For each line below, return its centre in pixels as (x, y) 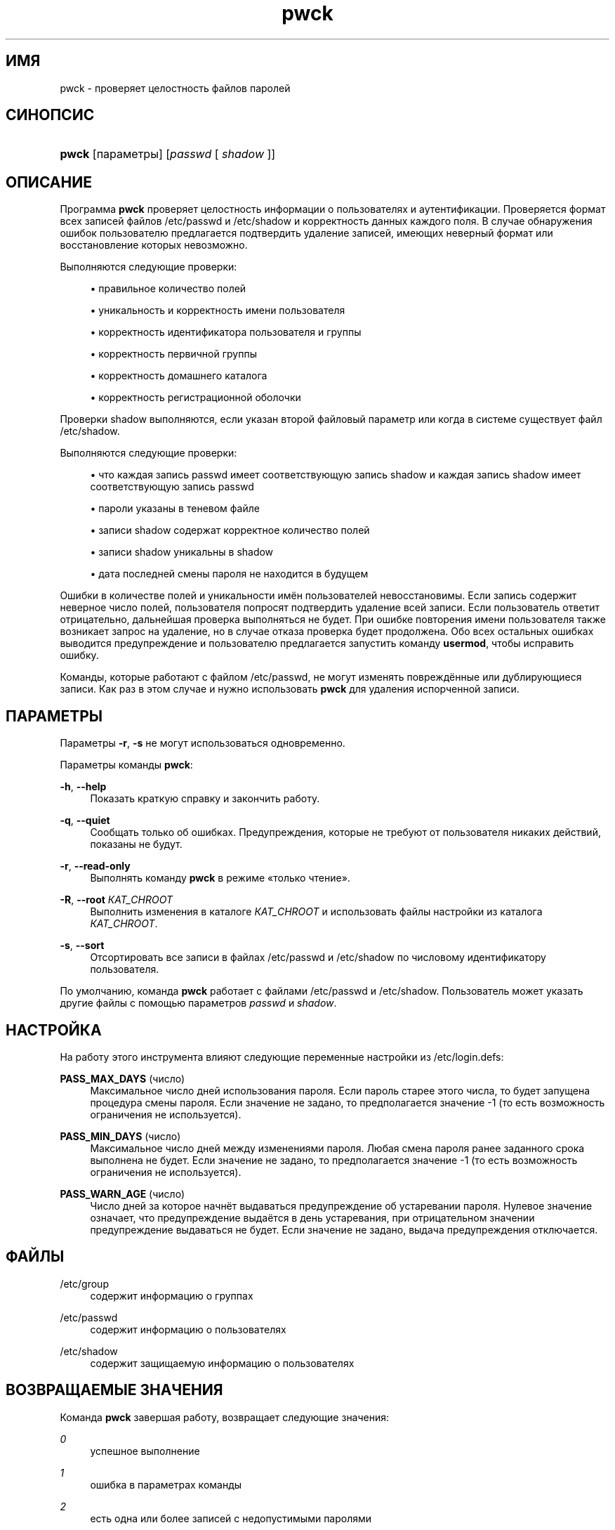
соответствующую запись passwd (172, 487)
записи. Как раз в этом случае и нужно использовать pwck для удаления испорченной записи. (290, 689)
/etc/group (84, 1283)
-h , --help (83, 787)
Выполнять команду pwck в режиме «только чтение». (220, 878)
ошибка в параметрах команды (166, 1484)
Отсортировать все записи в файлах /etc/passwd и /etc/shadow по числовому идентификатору (318, 957)
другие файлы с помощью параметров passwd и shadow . (198, 1003)
